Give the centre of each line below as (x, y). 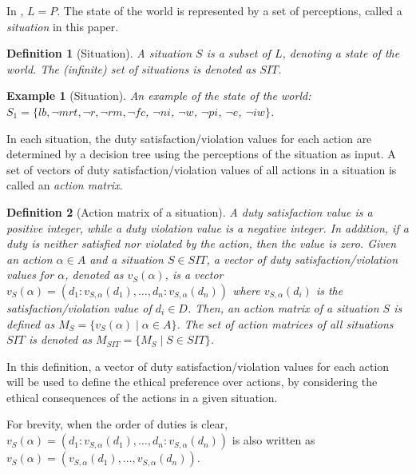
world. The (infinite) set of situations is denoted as (131, 68)
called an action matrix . (65, 185)
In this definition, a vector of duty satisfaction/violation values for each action (198, 366)
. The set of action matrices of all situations (285, 323)
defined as (31, 323)
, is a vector (194, 275)
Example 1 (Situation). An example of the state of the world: (159, 96)
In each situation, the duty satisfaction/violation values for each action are (189, 138)
